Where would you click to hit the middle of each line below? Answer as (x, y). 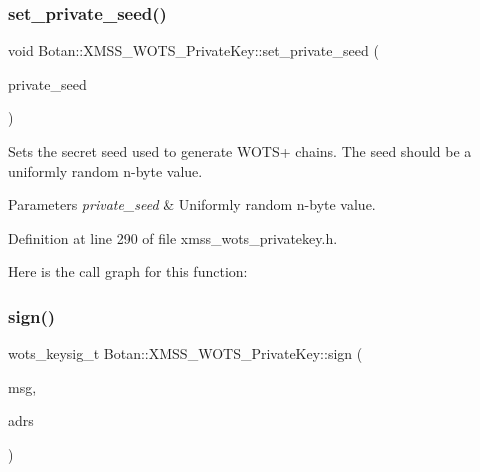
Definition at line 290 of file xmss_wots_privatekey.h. (173, 237)
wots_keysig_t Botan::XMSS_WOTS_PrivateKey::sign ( (185, 353)
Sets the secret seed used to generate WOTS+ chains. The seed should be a (240, 151)
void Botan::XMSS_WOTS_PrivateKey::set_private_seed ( (193, 50)
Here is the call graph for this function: (128, 271)
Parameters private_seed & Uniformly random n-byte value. (192, 204)
